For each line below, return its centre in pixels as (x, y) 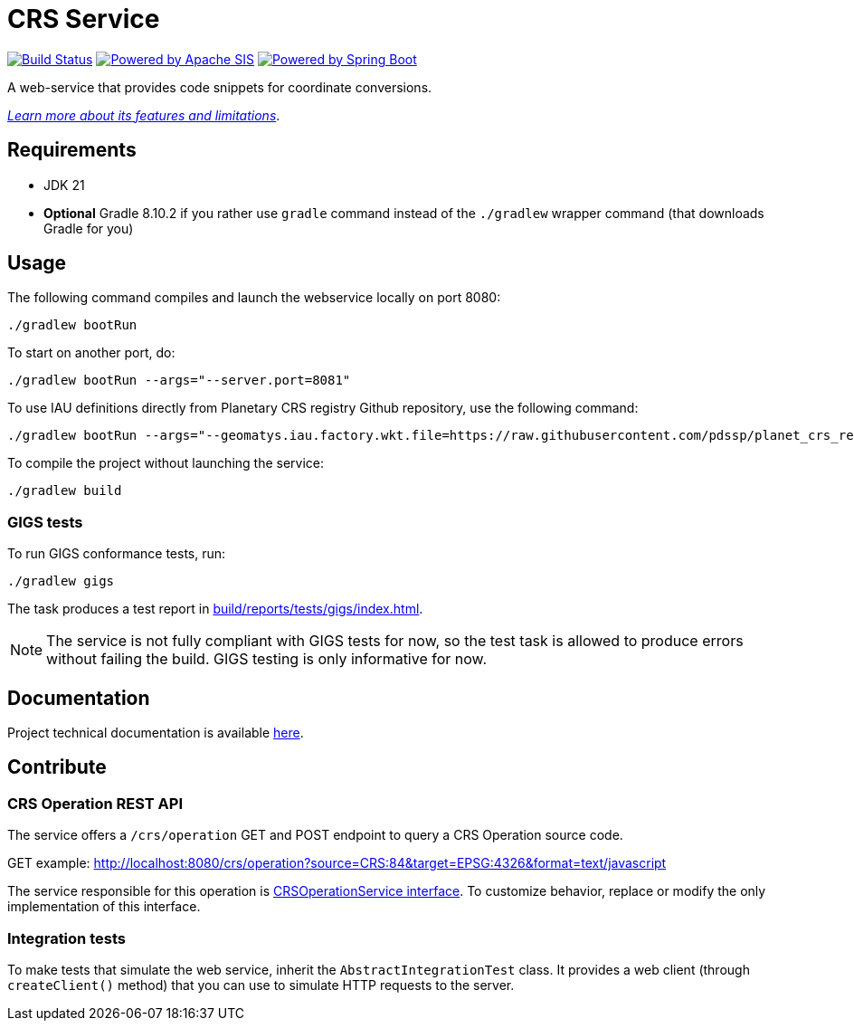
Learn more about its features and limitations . (144, 115)
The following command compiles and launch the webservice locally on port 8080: (254, 298)
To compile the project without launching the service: (166, 463)
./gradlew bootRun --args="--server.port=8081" (179, 381)
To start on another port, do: (91, 353)
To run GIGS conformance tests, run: (117, 554)
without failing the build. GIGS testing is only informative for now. (267, 659)
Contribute (57, 767)
